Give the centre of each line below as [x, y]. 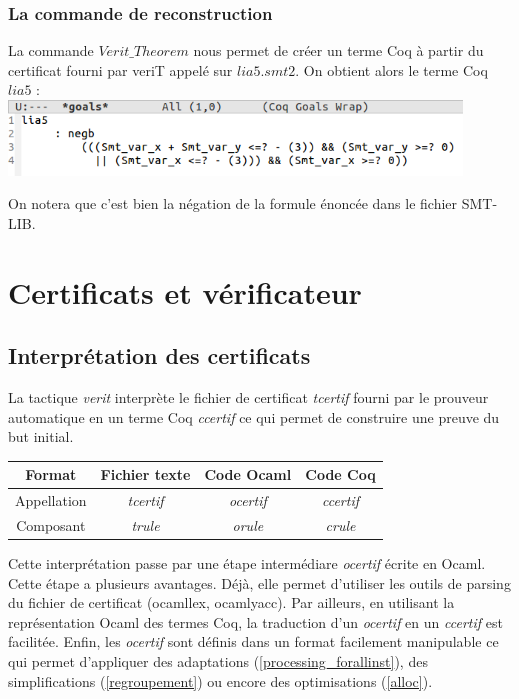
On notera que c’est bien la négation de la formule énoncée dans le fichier [233, 203]
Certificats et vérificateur [185, 291]
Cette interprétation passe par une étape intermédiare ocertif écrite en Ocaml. [247, 563]
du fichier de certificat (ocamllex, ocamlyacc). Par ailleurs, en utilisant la [231, 602]
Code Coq [340, 474]
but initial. [41, 436]
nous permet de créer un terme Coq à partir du [338, 50]
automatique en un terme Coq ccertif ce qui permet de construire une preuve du [254, 416]
